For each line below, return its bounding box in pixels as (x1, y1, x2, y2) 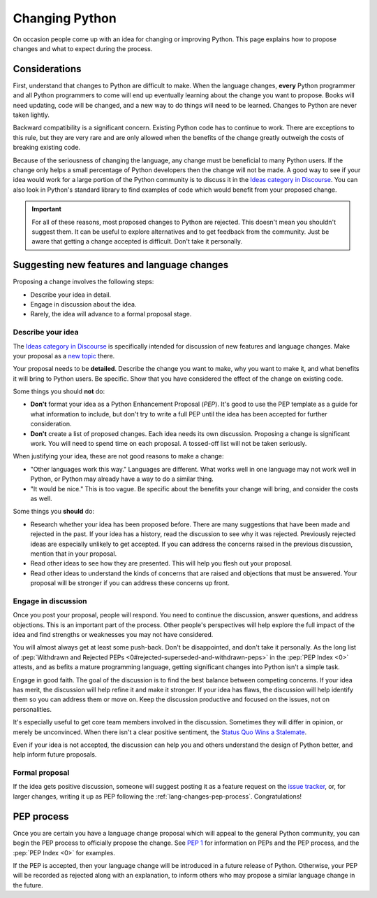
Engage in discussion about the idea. (30, 300, 137, 308)
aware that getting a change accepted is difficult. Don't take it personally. (31, 237, 242, 246)
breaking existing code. (13, 143, 80, 152)
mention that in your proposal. (30, 549, 117, 558)
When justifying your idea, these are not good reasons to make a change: (13, 452, 224, 461)
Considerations (13, 63, 82, 75)
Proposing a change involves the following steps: (13, 277, 154, 286)
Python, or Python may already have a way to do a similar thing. (30, 475, 214, 483)
